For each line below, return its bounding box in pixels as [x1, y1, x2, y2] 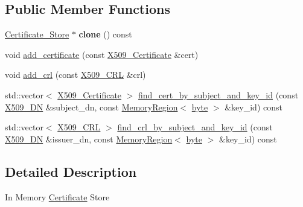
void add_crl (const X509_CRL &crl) [5, 68, 146, 81]
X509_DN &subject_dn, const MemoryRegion [5, 100, 178, 113]
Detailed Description [5, 162, 137, 180]
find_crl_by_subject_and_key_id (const [117, 121, 273, 133]
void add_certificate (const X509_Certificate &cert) [5, 48, 199, 60]
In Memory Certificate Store [5, 190, 110, 203]
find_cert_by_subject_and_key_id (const [138, 88, 299, 101]
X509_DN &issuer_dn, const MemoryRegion [5, 132, 173, 145]
